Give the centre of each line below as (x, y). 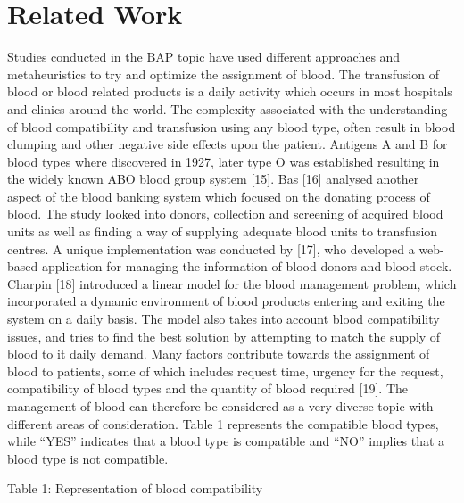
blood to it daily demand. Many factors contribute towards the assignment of (219, 354)
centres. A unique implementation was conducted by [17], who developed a (211, 248)
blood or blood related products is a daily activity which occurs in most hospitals (230, 91)
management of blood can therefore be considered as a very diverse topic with (220, 406)
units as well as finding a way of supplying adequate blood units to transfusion (223, 231)
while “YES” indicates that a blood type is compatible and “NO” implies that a (226, 441)
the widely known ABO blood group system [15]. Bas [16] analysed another (213, 179)
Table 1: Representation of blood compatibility (135, 488)
